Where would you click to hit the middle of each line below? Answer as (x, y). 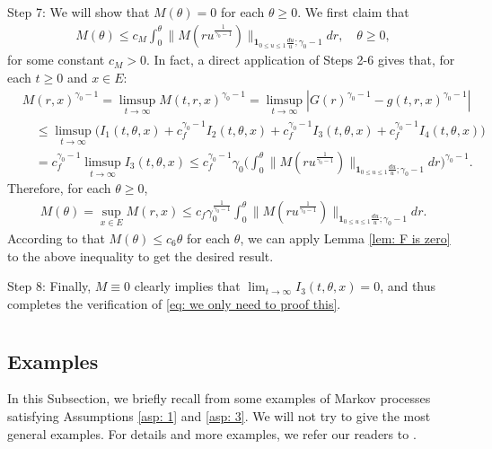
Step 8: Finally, (49, 286)
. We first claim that (353, 12)
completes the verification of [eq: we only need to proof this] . (174, 303)
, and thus (408, 286)
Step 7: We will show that (79, 12)
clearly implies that (187, 286)
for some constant (56, 60)
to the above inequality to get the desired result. (141, 255)
